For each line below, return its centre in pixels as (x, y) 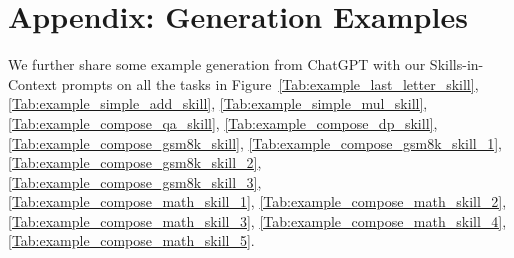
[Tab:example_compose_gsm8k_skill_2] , (135, 162)
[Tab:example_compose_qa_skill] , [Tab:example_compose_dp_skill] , (223, 122)
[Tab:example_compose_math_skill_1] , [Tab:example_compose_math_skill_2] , (257, 201)
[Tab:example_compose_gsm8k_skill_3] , (135, 181)
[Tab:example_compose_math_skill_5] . (131, 240)
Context (32, 83)
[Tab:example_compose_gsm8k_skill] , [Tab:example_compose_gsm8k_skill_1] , (255, 142)
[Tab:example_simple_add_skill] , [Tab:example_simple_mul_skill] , (218, 103)
